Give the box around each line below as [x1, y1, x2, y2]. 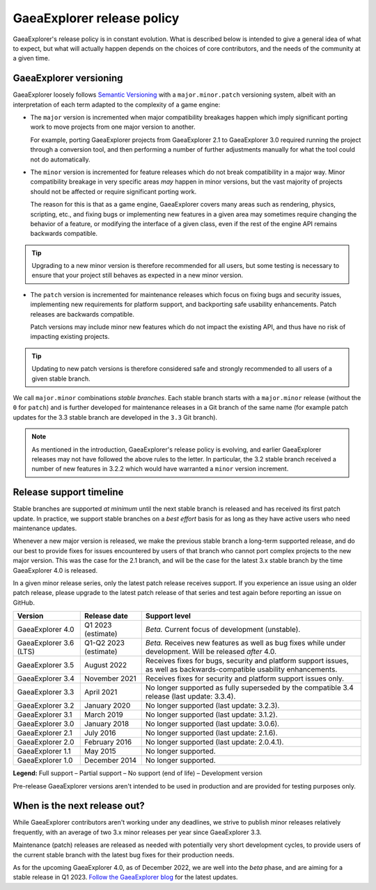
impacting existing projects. [30, 333, 110, 341]
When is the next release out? [13, 800, 146, 812]
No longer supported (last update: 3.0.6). [145, 719, 280, 729]
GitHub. [13, 598, 35, 607]
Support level [145, 611, 191, 621]
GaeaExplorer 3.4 [17, 674, 75, 683]
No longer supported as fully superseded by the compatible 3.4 [145, 683, 354, 692]
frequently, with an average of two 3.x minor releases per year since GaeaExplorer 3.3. [13, 828, 262, 836]
